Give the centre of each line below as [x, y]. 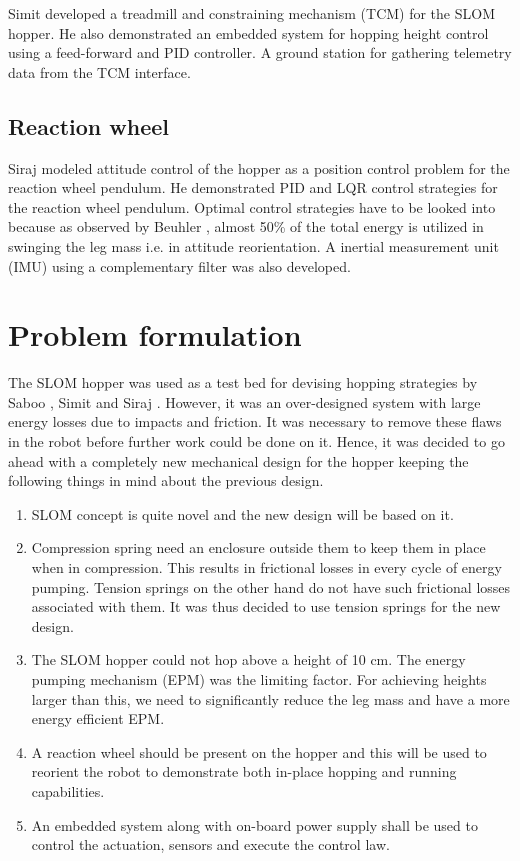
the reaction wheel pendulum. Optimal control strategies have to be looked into [252, 206]
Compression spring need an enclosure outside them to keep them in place [258, 547]
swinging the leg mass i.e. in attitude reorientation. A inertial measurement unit [253, 245]
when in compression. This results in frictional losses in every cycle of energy [266, 567]
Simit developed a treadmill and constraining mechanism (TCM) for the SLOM [251, 13]
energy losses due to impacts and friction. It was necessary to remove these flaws [255, 421]
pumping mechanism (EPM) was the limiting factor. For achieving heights [259, 678]
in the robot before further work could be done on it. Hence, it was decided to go [256, 441]
